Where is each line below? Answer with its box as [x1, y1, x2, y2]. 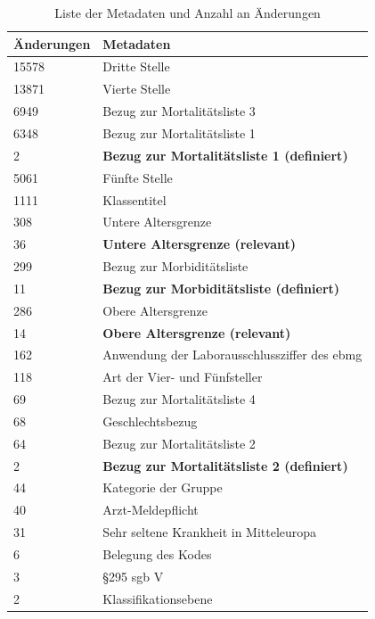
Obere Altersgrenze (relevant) [102, 323, 291, 342]
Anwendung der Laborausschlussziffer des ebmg [102, 345, 363, 364]
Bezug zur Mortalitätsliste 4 [102, 390, 256, 409]
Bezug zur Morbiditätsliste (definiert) [102, 278, 340, 297]
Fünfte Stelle [102, 168, 173, 186]
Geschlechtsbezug [102, 411, 198, 430]
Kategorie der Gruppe [102, 478, 223, 497]
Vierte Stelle [102, 79, 171, 98]
